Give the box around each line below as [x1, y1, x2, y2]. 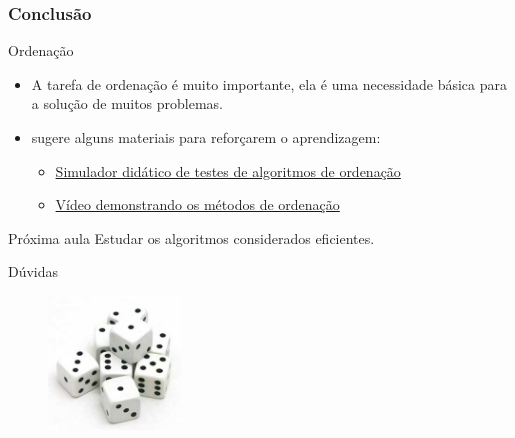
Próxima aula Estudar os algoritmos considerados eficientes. [8, 227, 375, 248]
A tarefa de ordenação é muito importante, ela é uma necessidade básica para [31, 73, 507, 94]
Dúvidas [8, 261, 59, 282]
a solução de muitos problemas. [31, 93, 223, 114]
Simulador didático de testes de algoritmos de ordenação [55, 160, 401, 181]
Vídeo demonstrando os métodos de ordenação [55, 194, 340, 215]
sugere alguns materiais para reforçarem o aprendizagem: [31, 127, 381, 147]
